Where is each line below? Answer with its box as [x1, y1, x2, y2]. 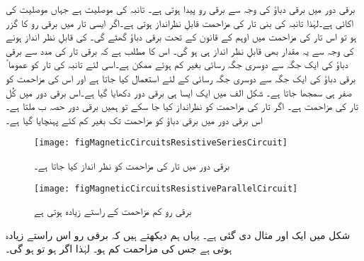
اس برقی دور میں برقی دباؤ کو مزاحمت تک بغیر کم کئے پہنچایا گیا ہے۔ [6, 112, 263, 127]
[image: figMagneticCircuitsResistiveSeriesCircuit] [34, 138, 288, 148]
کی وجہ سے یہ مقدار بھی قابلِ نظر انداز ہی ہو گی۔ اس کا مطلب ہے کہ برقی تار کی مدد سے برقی [6, 43, 354, 57]
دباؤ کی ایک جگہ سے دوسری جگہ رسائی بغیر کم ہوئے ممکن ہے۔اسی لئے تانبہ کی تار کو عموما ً [6, 57, 348, 72]
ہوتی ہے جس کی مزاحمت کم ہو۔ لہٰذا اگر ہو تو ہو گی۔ [6, 241, 232, 256]
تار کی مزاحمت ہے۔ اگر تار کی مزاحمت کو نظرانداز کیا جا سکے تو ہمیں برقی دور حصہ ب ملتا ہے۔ [6, 99, 358, 113]
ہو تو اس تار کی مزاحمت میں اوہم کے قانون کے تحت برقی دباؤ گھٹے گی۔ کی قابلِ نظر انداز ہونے [6, 29, 357, 44]
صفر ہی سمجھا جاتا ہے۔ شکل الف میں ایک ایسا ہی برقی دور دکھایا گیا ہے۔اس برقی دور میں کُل [6, 84, 352, 99]
